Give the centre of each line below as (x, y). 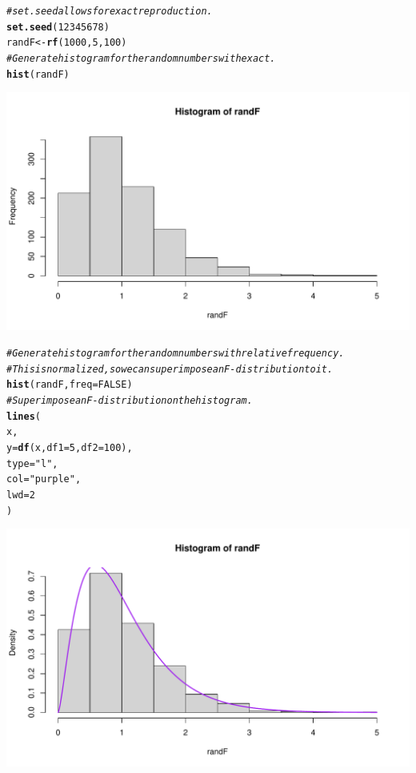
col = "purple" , (44, 479)
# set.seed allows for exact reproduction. (110, 11)
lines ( (24, 416)
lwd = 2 (21, 495)
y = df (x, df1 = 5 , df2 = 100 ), (70, 448)
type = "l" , (32, 463)
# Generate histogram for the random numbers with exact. (141, 58)
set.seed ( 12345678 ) (58, 27)
